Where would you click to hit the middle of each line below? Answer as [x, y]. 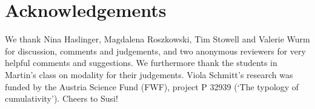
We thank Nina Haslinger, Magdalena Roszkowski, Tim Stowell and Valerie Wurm [157, 39]
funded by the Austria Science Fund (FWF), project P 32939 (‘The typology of [152, 86]
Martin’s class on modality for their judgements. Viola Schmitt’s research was [149, 74]
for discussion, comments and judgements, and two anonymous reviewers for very [155, 51]
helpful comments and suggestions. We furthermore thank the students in [141, 63]
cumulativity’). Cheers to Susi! [61, 98]
